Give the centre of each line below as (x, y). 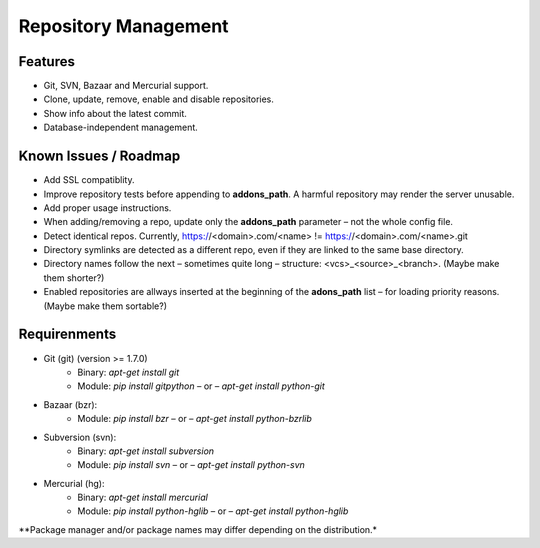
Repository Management (123, 26)
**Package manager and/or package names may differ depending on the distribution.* (198, 529)
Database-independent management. (121, 127)
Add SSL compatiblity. (89, 180)
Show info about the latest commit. (115, 113)
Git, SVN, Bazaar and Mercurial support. (126, 86)
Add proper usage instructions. (107, 207)
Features (46, 61)
